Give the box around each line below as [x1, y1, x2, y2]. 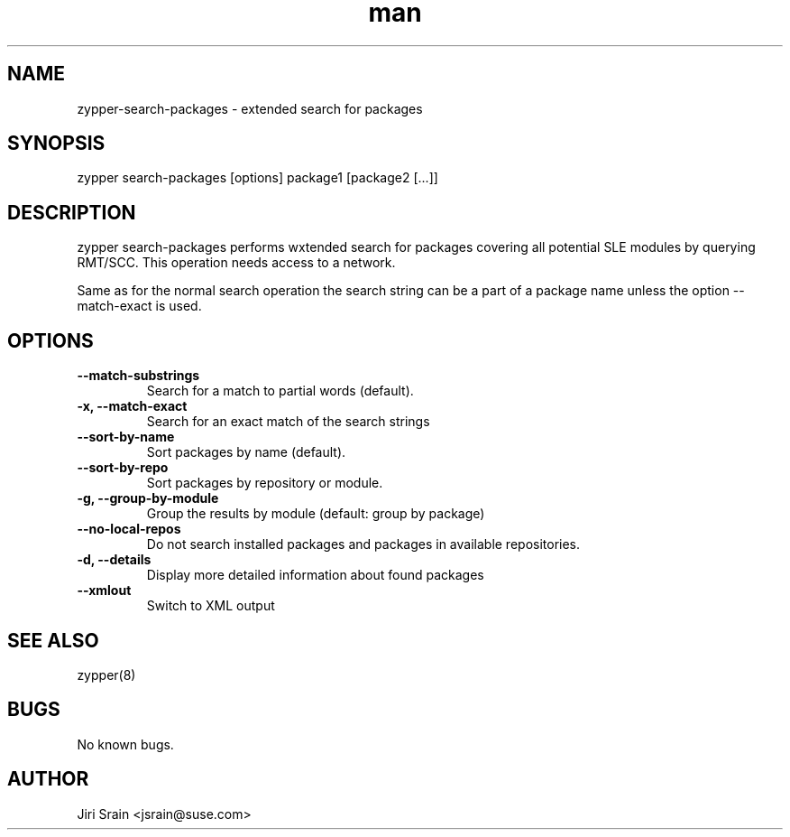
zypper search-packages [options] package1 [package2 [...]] [77, 170, 438, 186]
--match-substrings [77, 367, 200, 384]
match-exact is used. [77, 298, 202, 314]
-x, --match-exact [77, 398, 188, 414]
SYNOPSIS [7, 132, 106, 155]
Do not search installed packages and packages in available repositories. [146, 536, 581, 553]
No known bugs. [77, 736, 174, 752]
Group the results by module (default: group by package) [146, 506, 485, 522]
